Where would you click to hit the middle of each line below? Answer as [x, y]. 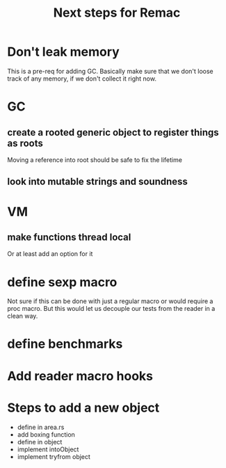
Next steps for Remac [117, 13]
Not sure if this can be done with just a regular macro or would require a [110, 301]
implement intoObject [48, 449]
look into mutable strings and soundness [97, 182]
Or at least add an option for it [50, 254]
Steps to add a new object [83, 408]
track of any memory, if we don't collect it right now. [82, 79]
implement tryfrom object [54, 456]
